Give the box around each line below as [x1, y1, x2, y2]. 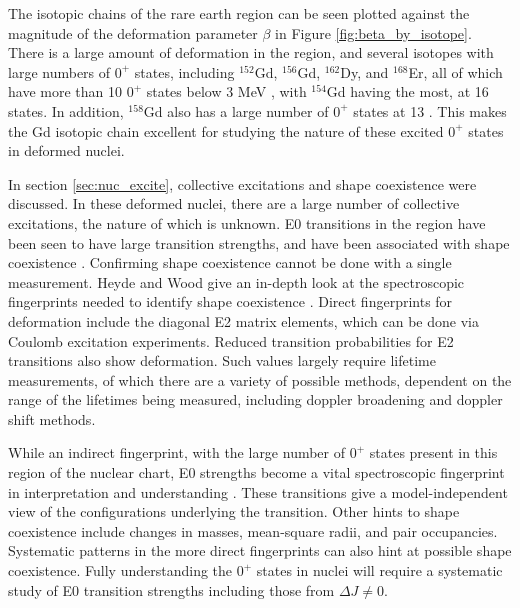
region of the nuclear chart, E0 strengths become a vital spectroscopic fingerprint [8, 462, 505, 483]
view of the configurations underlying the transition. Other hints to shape [8, 501, 460, 522]
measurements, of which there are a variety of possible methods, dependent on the [8, 369, 512, 390]
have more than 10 [8, 81, 122, 102]
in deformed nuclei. [8, 140, 125, 161]
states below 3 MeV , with [146, 81, 307, 102]
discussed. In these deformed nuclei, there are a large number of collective [8, 193, 460, 214]
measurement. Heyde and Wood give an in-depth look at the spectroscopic [8, 271, 465, 292]
